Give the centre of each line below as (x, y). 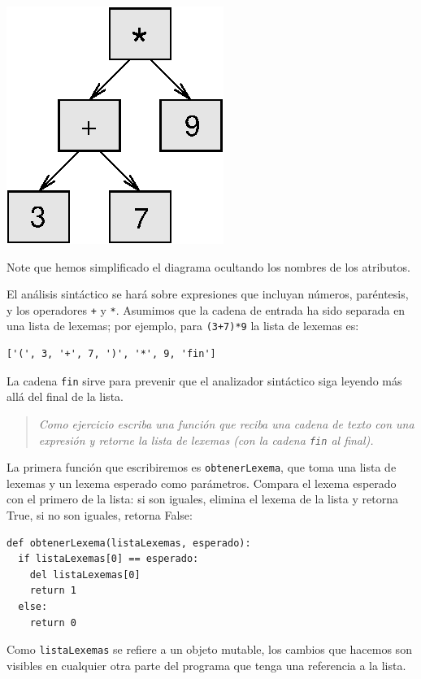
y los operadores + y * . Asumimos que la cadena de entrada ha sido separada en (206, 309)
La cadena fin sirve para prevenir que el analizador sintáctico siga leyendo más (204, 380)
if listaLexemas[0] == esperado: (109, 559)
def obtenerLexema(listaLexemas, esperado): (129, 543)
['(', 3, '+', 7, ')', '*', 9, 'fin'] (111, 354)
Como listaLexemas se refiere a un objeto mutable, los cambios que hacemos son (209, 649)
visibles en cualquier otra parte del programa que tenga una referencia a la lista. (206, 665)
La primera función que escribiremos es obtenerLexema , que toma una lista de (202, 467)
